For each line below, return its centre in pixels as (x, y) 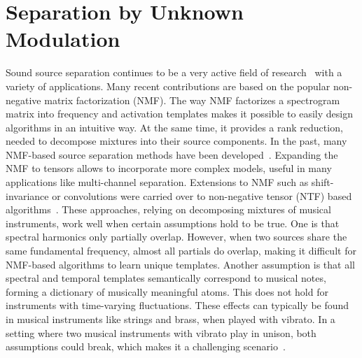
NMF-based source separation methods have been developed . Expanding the (172, 154)
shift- (322, 182)
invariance (27, 195)
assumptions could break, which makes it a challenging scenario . (146, 346)
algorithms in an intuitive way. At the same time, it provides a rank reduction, (174, 127)
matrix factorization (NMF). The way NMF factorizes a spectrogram (192, 100)
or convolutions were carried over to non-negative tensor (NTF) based (202, 195)
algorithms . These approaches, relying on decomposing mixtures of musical (168, 209)
